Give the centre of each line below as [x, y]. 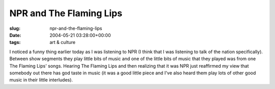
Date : [15, 35]
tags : [15, 42]
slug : [15, 28]
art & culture [63, 42]
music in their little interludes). [41, 80]
